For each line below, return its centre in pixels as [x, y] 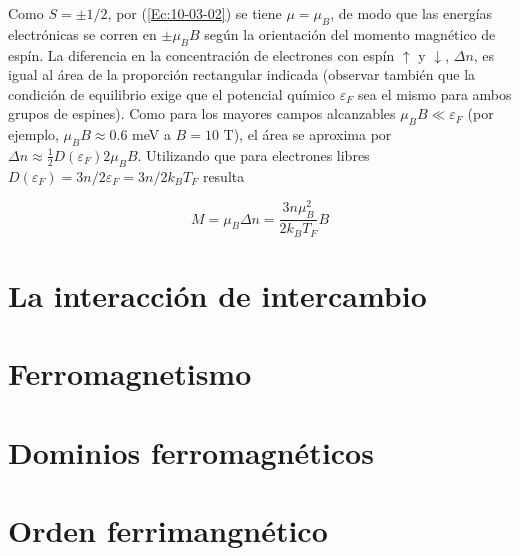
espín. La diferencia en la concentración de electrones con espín [201, 54]
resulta [223, 175]
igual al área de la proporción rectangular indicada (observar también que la [242, 74]
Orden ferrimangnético [168, 530]
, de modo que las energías [411, 13]
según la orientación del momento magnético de [350, 33]
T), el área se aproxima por [307, 134]
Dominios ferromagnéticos [191, 451]
